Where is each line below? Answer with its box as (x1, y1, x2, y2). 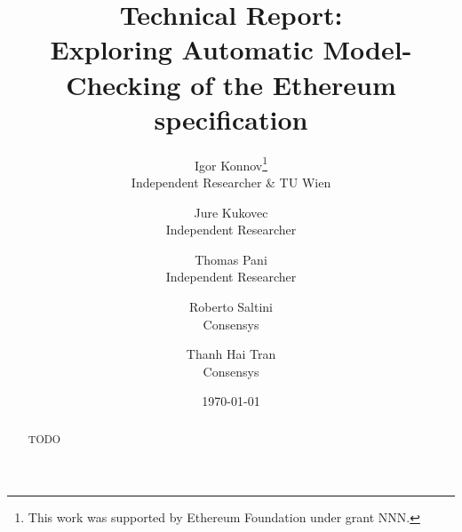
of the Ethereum (190, 66, 396, 102)
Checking (66, 66, 181, 102)
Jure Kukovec (194, 202, 268, 221)
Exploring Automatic (50, 31, 314, 67)
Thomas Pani (195, 250, 267, 268)
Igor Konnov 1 (194, 153, 268, 174)
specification (154, 100, 308, 137)
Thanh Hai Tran (186, 345, 276, 363)
